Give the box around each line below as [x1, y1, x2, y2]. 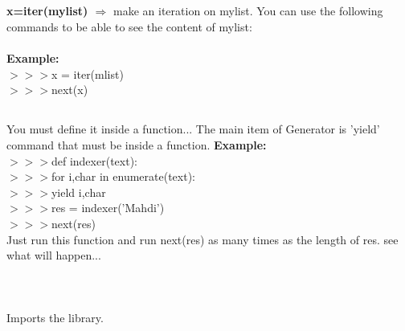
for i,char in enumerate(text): [51, 168, 195, 185]
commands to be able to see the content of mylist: [6, 18, 252, 35]
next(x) [51, 81, 88, 98]
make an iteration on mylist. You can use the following [113, 2, 383, 19]
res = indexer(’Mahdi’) [51, 199, 165, 216]
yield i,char [51, 183, 106, 200]
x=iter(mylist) [6, 2, 88, 19]
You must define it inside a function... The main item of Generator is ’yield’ [6, 121, 380, 137]
